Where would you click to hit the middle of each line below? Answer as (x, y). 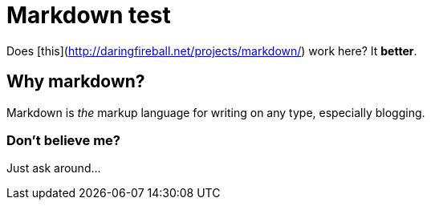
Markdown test (89, 15)
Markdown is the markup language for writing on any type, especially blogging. (216, 112)
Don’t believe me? (64, 140)
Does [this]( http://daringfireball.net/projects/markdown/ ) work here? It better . (212, 50)
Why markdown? (76, 82)
